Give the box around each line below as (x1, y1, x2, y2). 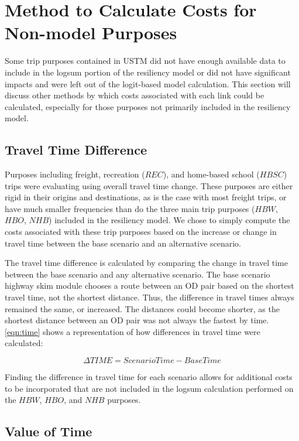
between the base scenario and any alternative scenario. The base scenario (5, 268, 270, 280)
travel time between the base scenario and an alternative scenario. (5, 237, 242, 249)
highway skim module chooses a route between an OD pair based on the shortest (5, 279, 294, 292)
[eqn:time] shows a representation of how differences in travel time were (5, 325, 260, 337)
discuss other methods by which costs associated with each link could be (5, 89, 264, 101)
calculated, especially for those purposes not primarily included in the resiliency (5, 100, 291, 112)
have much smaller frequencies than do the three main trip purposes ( (5, 202, 255, 214)
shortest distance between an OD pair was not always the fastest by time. (5, 314, 269, 326)
